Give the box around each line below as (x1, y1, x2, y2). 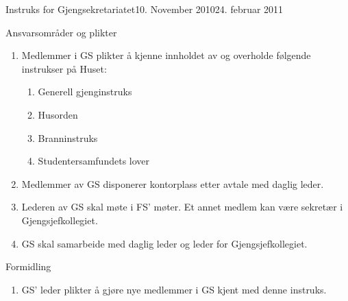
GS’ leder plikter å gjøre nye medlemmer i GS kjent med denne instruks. (21, 282, 327, 296)
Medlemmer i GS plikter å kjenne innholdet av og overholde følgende (21, 48, 311, 62)
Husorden (38, 107, 78, 121)
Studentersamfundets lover (38, 154, 150, 168)
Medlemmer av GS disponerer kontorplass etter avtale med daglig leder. (21, 176, 324, 191)
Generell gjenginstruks (38, 84, 132, 99)
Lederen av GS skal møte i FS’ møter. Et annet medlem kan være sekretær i (21, 200, 343, 214)
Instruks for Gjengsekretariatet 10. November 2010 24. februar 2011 (5, 2, 284, 16)
